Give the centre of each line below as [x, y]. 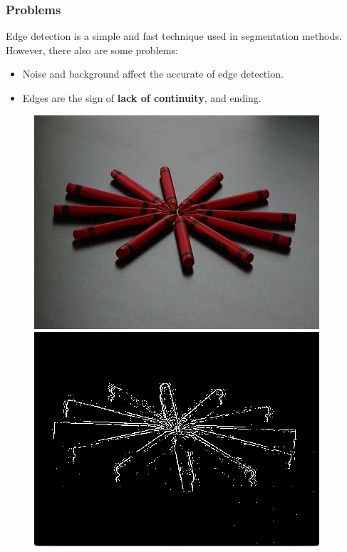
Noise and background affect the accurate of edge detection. [153, 74]
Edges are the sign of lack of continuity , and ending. [142, 98]
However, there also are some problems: [92, 50]
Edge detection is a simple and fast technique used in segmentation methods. [174, 36]
